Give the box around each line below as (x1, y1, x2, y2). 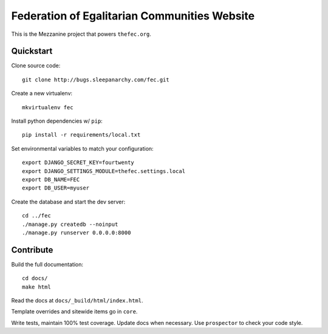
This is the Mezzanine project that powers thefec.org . (11, 30, 152, 38)
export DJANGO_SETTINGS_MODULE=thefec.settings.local (22, 168, 185, 174)
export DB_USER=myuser (22, 185, 90, 191)
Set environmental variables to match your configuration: (11, 145, 154, 152)
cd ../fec (22, 213, 51, 219)
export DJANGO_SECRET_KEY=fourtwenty (22, 159, 135, 166)
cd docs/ (22, 275, 48, 282)
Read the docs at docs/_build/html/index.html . (11, 297, 143, 304)
